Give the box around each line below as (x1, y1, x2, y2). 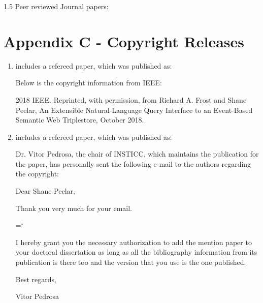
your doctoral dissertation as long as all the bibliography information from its (15, 247, 257, 257)
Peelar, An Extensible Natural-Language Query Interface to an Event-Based (15, 104, 253, 115)
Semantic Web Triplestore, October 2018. (15, 114, 144, 125)
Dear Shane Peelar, (15, 186, 75, 196)
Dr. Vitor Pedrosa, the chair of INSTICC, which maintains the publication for (15, 148, 259, 159)
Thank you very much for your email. (15, 202, 132, 213)
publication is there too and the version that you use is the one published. (15, 257, 246, 267)
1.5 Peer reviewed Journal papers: (4, 1, 109, 11)
